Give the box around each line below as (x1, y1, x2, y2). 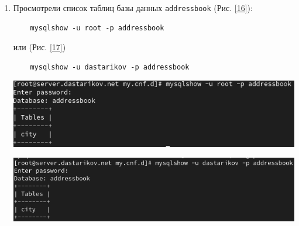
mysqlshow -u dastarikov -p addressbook (30, 62, 190, 71)
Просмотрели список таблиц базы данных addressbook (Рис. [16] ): (13, 2, 253, 13)
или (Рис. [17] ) (13, 41, 66, 53)
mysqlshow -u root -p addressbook (30, 23, 164, 32)
